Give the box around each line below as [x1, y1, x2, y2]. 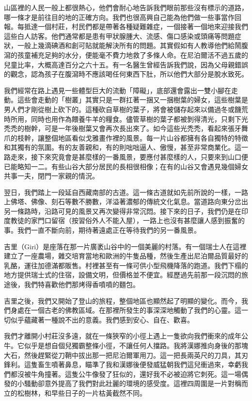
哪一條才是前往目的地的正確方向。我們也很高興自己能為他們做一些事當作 [4, 12, 235, 22]
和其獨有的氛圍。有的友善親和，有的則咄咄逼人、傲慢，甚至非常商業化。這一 [4, 142, 248, 152]
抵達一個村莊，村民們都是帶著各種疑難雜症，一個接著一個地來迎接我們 [24, 21, 248, 32]
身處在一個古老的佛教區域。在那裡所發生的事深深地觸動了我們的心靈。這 [10, 305, 241, 315]
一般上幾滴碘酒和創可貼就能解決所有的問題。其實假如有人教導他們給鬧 [17, 40, 241, 50]
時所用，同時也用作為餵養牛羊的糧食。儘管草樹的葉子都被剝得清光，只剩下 [4, 113, 241, 124]
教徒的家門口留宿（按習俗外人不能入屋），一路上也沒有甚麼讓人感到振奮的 [10, 215, 245, 225]
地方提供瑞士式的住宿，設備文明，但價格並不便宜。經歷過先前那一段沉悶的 [4, 270, 241, 280]
